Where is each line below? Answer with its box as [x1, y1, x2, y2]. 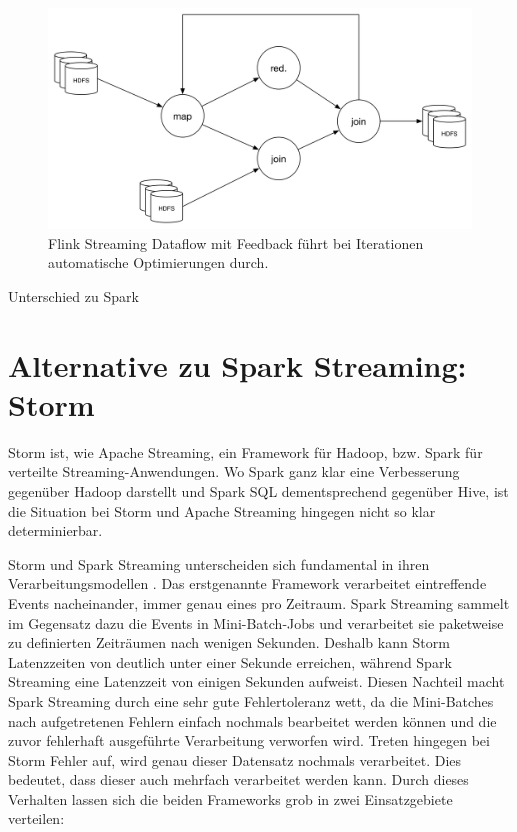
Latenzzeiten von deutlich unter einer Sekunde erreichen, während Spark [8, 651, 452, 672]
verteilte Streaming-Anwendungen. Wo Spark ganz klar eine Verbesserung [8, 461, 460, 482]
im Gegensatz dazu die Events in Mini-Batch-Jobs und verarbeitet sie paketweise [8, 612, 504, 633]
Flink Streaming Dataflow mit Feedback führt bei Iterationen [48, 232, 424, 253]
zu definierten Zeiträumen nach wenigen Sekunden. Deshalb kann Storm [8, 632, 450, 653]
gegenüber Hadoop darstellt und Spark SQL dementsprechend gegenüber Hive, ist [8, 480, 509, 501]
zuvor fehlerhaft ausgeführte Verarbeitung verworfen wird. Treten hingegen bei [8, 730, 490, 751]
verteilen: [8, 808, 65, 829]
